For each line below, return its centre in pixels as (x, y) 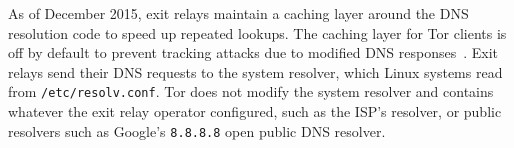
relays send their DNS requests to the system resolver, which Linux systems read (255, 71)
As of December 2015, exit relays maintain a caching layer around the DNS (238, 13)
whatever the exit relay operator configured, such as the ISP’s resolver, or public (255, 111)
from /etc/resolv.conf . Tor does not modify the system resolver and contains (251, 91)
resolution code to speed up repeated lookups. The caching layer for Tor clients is (257, 32)
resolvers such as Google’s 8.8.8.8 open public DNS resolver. (197, 130)
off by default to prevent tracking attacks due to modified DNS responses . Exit (253, 52)
